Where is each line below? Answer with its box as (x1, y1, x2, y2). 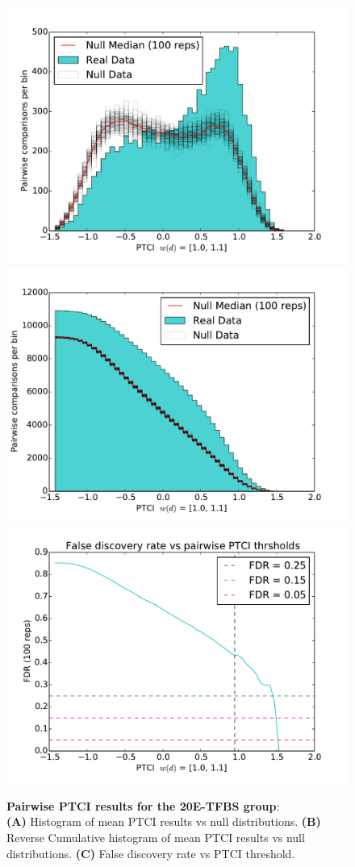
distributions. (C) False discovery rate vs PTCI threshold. (6, 844, 295, 861)
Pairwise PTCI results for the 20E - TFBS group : (6, 797, 280, 814)
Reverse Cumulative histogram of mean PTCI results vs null (6, 828, 305, 845)
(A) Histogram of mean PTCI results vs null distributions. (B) (6, 813, 321, 830)
